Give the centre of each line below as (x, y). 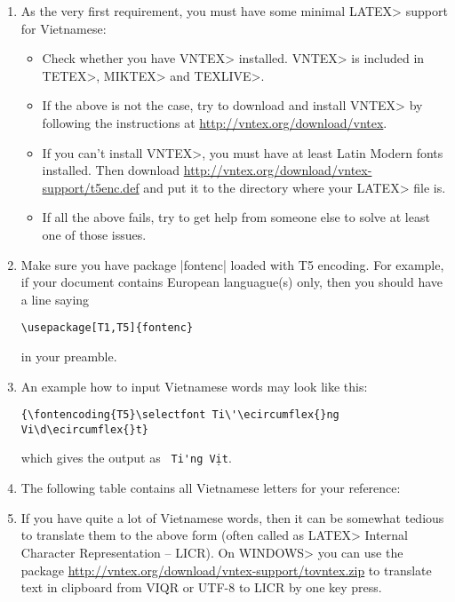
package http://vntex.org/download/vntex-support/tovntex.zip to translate (226, 570)
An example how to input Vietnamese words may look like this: (194, 386)
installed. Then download (111, 170)
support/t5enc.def (91, 187)
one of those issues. (94, 234)
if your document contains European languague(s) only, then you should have (232, 282)
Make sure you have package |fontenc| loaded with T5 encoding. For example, (232, 264)
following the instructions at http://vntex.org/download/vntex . (215, 122)
